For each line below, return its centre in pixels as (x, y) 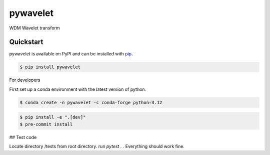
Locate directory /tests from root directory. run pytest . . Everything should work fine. (97, 147)
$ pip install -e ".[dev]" (53, 117)
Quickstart (26, 42)
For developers (25, 80)
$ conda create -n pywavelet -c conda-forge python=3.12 (91, 102)
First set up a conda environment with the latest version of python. (78, 89)
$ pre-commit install (46, 124)
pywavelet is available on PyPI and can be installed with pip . (71, 54)
